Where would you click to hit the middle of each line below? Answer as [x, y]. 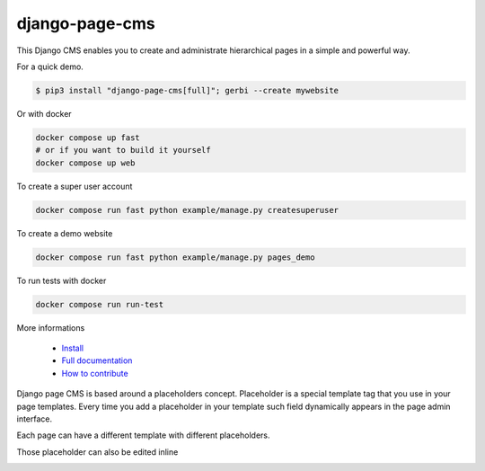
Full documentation [97, 360]
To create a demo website [65, 233]
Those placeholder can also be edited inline [97, 452]
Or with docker [44, 113]
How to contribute [95, 373]
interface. [35, 419]
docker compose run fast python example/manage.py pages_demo [175, 257]
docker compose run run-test [100, 304]
